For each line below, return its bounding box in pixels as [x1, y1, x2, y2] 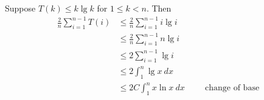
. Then [146, 2, 172, 14]
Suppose [5, 2, 36, 14]
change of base [205, 84, 260, 93]
